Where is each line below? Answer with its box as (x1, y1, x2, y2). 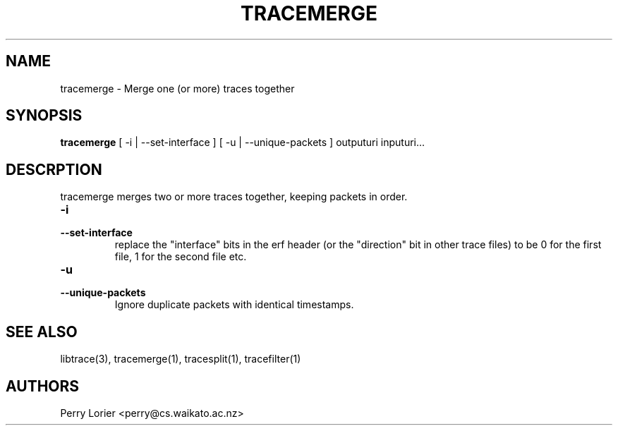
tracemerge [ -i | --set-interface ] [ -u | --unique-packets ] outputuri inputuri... (60, 136, 425, 149)
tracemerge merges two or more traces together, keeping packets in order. (60, 190, 408, 203)
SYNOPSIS (6, 107, 83, 125)
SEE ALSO (6, 322, 78, 341)
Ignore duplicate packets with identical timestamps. (114, 298, 354, 311)
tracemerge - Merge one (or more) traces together (60, 82, 295, 95)
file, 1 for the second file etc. (114, 250, 247, 263)
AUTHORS (6, 377, 80, 395)
